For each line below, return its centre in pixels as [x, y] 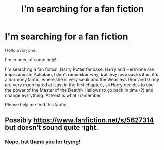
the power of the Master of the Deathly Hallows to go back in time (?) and [79, 90]
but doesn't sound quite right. [52, 128]
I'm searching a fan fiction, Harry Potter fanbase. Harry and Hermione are [80, 69]
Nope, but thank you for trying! [43, 142]
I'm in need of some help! [31, 59]
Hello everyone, [21, 50]
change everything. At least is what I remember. [54, 95]
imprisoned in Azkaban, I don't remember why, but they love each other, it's [82, 74]
